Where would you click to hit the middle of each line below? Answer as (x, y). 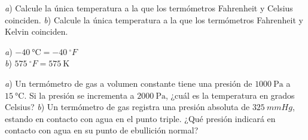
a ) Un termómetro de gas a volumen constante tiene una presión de (129, 83)
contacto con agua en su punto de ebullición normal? (102, 130)
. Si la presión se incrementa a (79, 95)
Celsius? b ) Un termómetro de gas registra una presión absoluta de (127, 107)
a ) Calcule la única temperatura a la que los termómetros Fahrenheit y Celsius (149, 8)
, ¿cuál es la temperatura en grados (230, 95)
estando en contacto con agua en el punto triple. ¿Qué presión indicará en (140, 118)
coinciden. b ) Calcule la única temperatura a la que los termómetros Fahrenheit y (154, 19)
